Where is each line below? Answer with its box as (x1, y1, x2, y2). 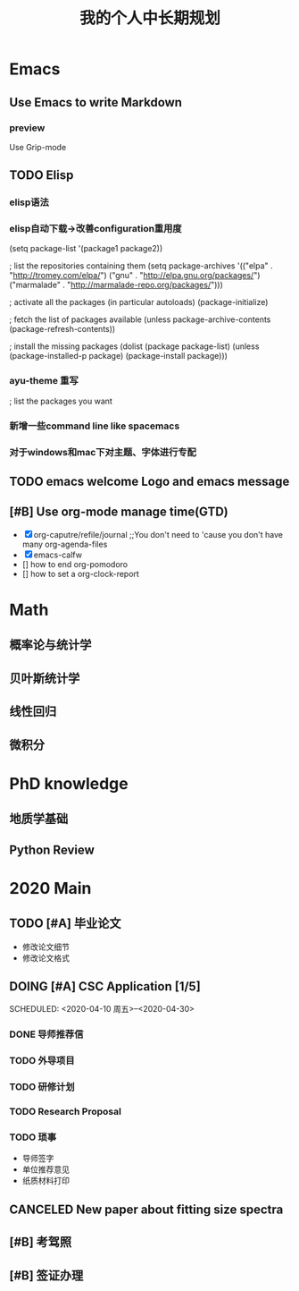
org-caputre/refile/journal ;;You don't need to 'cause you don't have (33, 529, 284, 539)
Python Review (9, 842, 96, 857)
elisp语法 (9, 196, 49, 208)
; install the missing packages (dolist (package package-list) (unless (9, 341, 260, 352)
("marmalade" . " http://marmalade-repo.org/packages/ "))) (9, 279, 223, 291)
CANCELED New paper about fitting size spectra (9, 1202, 284, 1217)
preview (9, 122, 46, 134)
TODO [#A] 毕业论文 (9, 916, 121, 931)
